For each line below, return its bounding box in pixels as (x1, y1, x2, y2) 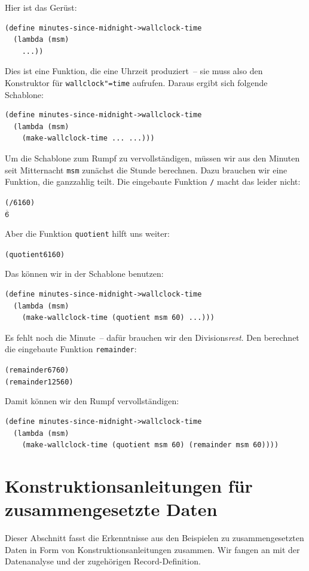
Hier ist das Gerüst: (5, 1, 77, 13)
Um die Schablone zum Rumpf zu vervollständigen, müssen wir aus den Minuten (5, 152, 300, 164)
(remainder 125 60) (5, 377, 74, 386)
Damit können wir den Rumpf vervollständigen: (5, 395, 179, 407)
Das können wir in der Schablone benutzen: (5, 267, 164, 280)
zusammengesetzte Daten (5, 497, 218, 521)
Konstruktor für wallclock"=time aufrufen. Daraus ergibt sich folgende (5, 76, 268, 88)
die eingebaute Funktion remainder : (5, 343, 137, 355)
